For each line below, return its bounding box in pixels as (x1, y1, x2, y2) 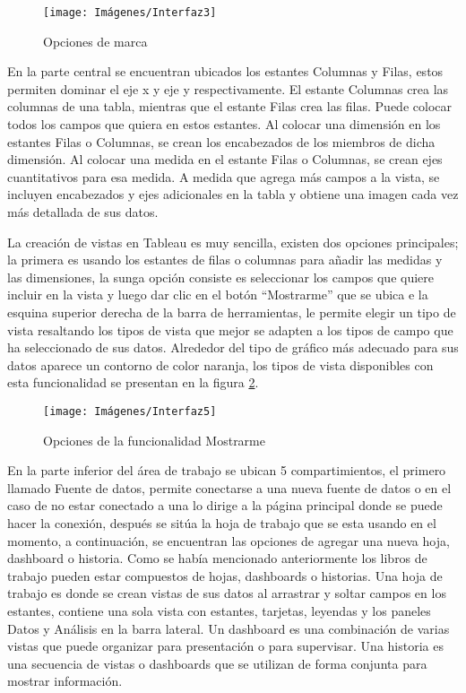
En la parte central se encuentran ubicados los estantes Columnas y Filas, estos (7, 62, 444, 81)
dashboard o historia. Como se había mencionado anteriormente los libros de (7, 549, 427, 567)
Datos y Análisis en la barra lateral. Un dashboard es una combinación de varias (7, 619, 450, 637)
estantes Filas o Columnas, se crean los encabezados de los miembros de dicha (7, 132, 436, 151)
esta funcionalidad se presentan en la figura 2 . (7, 373, 259, 392)
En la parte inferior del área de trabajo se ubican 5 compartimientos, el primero (7, 461, 446, 480)
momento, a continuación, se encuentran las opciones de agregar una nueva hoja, (7, 531, 450, 550)
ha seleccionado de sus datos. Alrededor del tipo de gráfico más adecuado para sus (7, 338, 459, 357)
